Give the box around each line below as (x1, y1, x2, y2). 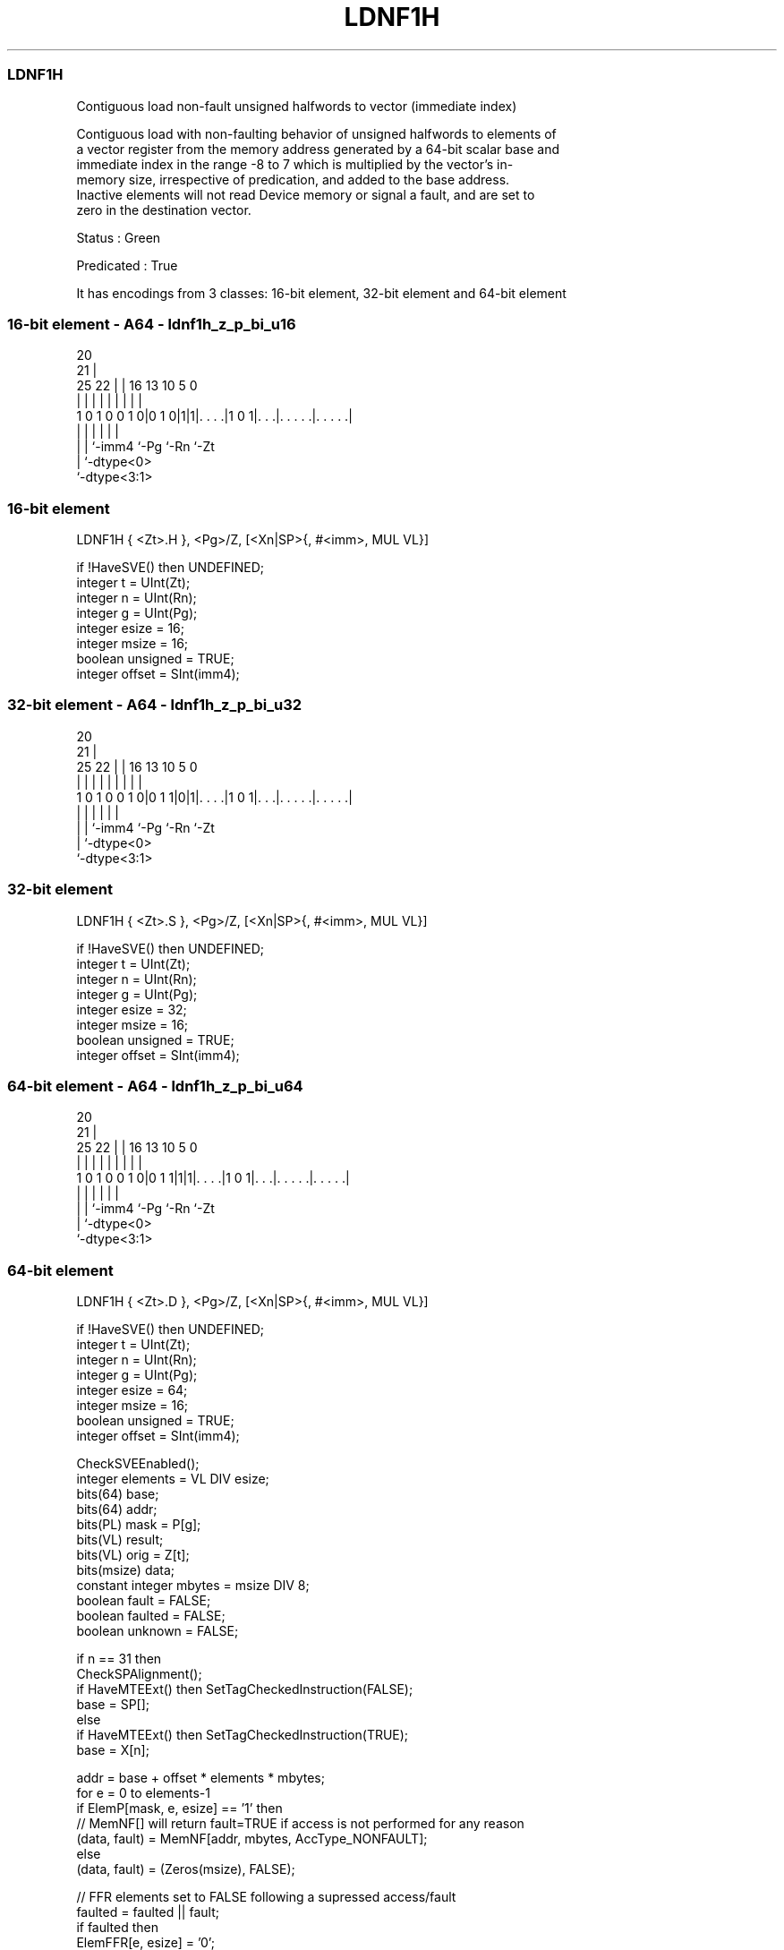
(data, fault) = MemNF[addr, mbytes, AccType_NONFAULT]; (76, 1831, 428, 1846)
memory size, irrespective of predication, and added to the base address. (76, 171, 510, 187)
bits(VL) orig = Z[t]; (76, 1547, 190, 1562)
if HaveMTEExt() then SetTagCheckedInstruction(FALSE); (76, 1681, 413, 1697)
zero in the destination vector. (76, 201, 251, 218)
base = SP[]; (76, 1697, 150, 1712)
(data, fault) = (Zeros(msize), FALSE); (76, 1861, 295, 1877)
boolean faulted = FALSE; (76, 1608, 226, 1623)
